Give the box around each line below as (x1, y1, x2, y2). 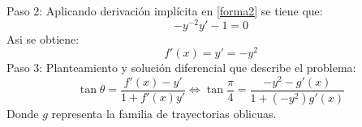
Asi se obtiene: (6, 30, 80, 47)
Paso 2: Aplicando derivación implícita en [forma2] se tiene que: (6, 2, 323, 19)
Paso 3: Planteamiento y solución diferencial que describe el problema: (6, 59, 356, 76)
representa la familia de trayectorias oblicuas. (51, 104, 277, 121)
